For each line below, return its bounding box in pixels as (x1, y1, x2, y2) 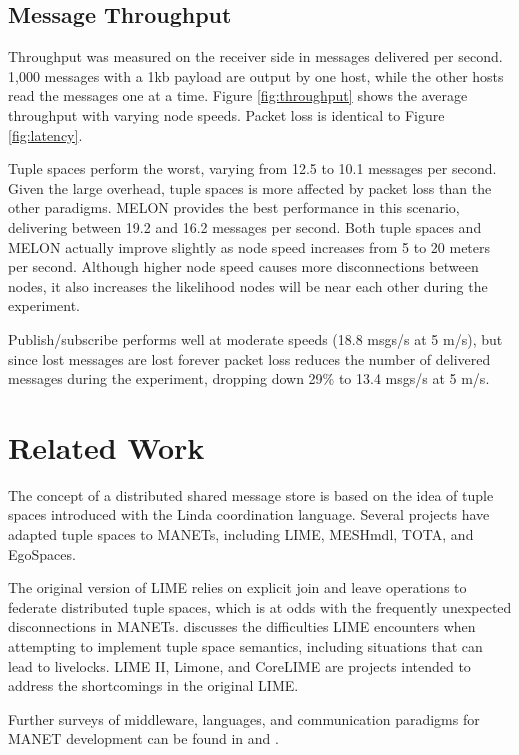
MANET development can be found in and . (8, 728, 279, 749)
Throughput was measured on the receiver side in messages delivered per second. (8, 46, 503, 67)
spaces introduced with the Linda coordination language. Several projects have (8, 504, 490, 525)
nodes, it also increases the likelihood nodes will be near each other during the (8, 275, 488, 296)
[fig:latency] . (8, 124, 83, 145)
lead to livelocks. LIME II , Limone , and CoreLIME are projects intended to (8, 655, 471, 676)
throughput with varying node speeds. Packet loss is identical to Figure (8, 104, 445, 125)
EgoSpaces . (8, 543, 76, 564)
